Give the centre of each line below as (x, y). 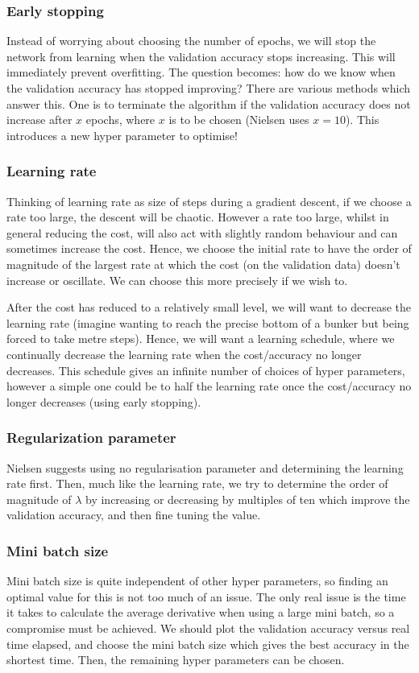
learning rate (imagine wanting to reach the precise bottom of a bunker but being (208, 322)
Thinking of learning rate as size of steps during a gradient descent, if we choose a (209, 201)
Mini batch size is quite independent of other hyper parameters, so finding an (197, 581)
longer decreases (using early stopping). (104, 401)
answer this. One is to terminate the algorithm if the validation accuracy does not (209, 103)
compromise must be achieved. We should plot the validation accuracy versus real (208, 628)
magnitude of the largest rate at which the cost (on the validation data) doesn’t (203, 264)
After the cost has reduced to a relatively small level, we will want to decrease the (209, 307)
